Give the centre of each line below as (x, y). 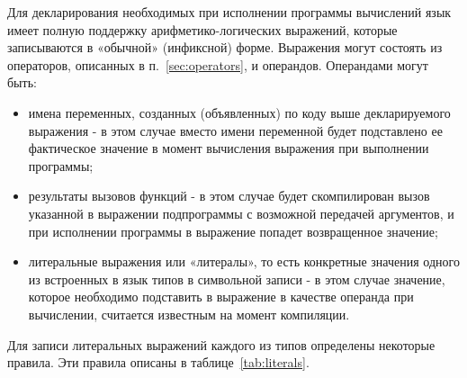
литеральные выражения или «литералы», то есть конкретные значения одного (244, 261)
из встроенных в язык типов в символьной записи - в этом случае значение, (237, 279)
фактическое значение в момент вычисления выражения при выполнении (229, 148)
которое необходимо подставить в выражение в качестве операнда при (221, 297)
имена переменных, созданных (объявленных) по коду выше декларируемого (239, 112)
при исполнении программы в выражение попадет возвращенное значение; (233, 231)
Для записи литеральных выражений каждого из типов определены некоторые (221, 344)
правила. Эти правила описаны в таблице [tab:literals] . (158, 362)
